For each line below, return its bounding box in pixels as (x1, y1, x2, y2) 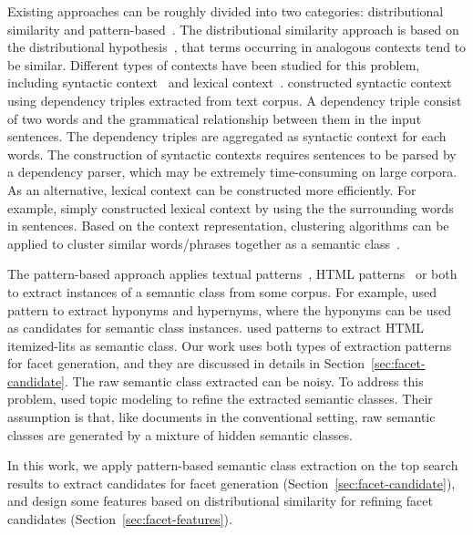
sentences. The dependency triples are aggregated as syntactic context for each (7, 127, 447, 146)
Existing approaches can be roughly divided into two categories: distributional (7, 2, 444, 20)
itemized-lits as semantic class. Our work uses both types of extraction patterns (7, 335, 452, 355)
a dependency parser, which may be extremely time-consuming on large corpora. (7, 162, 458, 181)
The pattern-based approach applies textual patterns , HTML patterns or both (7, 264, 458, 283)
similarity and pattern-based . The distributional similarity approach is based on (7, 19, 459, 38)
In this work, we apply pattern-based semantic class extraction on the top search (7, 456, 458, 475)
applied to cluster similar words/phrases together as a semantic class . (7, 233, 400, 252)
